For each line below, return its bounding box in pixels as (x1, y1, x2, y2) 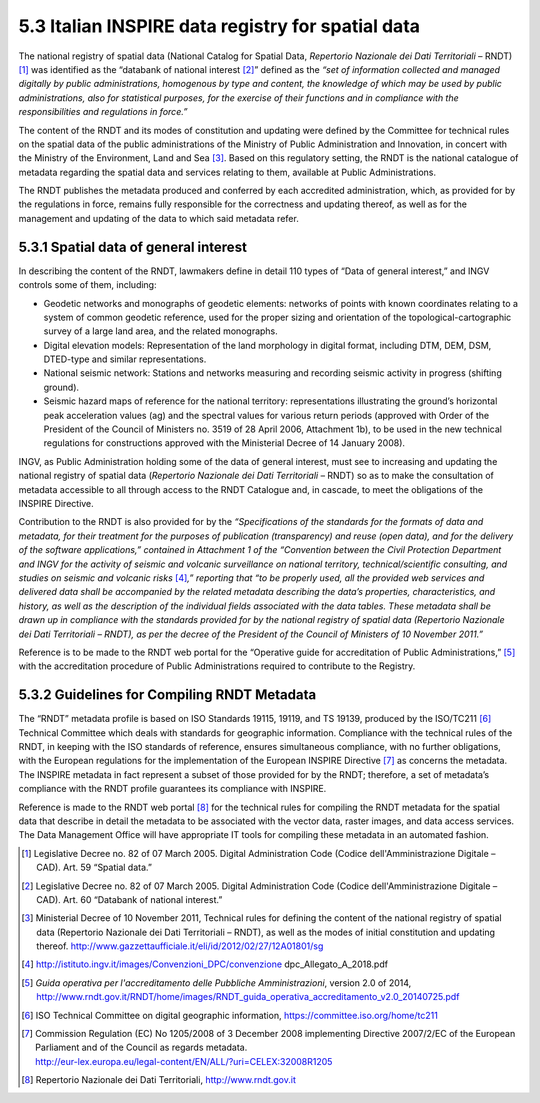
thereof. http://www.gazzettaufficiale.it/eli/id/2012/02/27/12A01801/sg (36, 940, 324, 952)
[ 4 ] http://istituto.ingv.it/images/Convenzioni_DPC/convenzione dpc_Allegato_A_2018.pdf (21, 958, 389, 970)
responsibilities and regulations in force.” (18, 106, 188, 118)
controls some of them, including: (18, 279, 157, 291)
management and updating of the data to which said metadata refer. (18, 212, 299, 224)
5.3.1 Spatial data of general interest (18, 238, 247, 255)
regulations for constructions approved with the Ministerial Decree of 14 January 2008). (43, 437, 405, 449)
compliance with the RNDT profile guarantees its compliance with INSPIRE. (18, 783, 327, 795)
